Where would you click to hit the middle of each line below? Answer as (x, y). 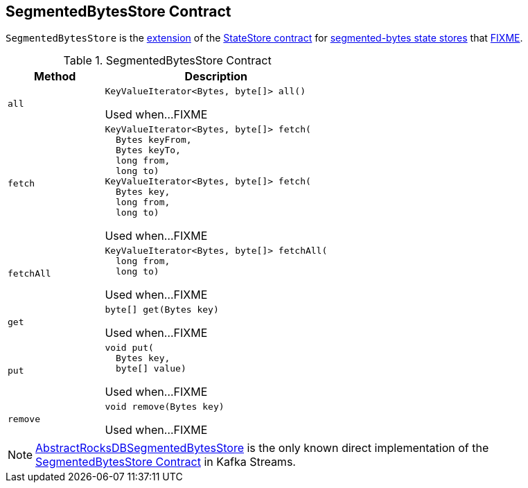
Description (216, 77)
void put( (129, 348)
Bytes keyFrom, (154, 140)
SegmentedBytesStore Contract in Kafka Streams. (166, 462)
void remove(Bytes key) (165, 407)
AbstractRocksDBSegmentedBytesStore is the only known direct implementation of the (262, 448)
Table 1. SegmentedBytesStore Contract (167, 61)
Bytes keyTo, (148, 150)
